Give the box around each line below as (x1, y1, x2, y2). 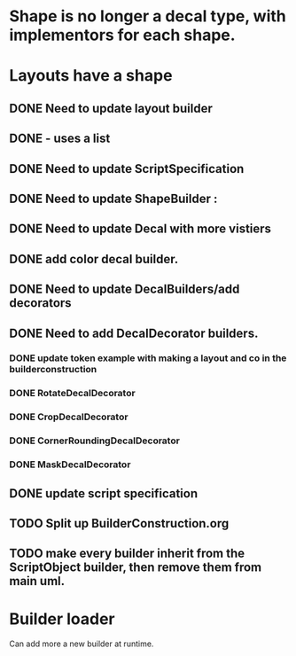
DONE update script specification (9, 486, 199, 501)
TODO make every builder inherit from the (9, 546, 245, 561)
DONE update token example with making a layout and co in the (9, 352, 287, 364)
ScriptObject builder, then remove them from (9, 560, 262, 575)
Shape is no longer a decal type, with (9, 6, 286, 27)
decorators (9, 295, 73, 311)
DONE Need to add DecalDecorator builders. (9, 325, 259, 340)
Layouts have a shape (9, 66, 173, 86)
